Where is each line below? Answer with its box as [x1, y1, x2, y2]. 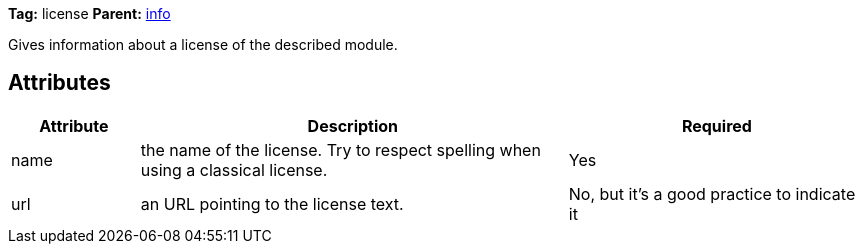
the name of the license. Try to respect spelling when [140, 139, 541, 160]
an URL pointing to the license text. [140, 193, 404, 214]
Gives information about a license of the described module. [8, 36, 398, 53]
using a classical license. [140, 159, 328, 180]
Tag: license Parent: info [8, 5, 171, 22]
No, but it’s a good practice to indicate [568, 183, 856, 204]
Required [681, 115, 752, 136]
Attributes [8, 70, 111, 96]
